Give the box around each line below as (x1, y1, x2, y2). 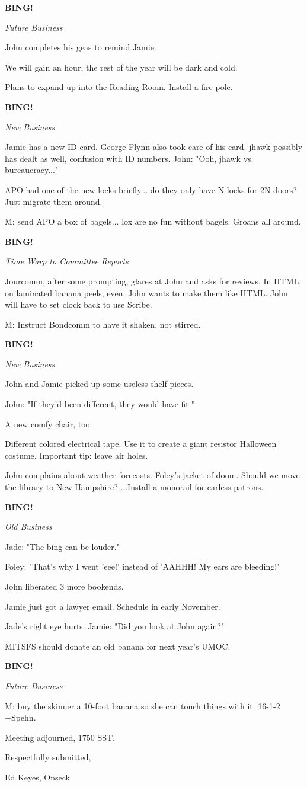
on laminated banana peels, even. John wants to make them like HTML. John (5, 286, 288, 299)
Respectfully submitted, (5, 751, 91, 763)
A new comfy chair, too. (5, 417, 92, 430)
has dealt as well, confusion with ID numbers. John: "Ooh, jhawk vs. (5, 152, 254, 164)
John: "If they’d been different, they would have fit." (5, 398, 194, 410)
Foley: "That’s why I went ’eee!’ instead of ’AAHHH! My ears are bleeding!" (5, 560, 280, 572)
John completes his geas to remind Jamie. (5, 41, 156, 53)
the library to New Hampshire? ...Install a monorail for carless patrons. (5, 481, 264, 493)
